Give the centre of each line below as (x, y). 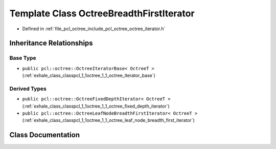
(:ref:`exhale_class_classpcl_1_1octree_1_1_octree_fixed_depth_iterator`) (96, 106)
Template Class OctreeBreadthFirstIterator (102, 13)
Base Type (23, 58)
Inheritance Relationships (51, 43)
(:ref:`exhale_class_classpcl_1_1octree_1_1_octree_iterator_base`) (89, 76)
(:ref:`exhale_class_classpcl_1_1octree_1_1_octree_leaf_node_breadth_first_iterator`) (109, 120)
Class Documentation (45, 135)
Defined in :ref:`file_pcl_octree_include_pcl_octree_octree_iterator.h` (94, 29)
